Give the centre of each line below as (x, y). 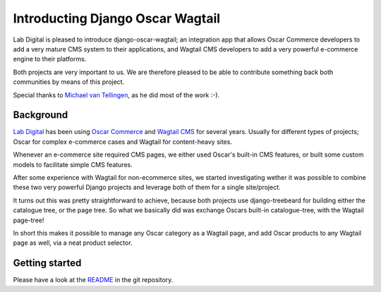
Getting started (47, 263)
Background (41, 115)
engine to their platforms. (50, 59)
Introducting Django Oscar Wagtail (117, 18)
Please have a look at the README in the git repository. (93, 280)
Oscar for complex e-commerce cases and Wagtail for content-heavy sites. (123, 142)
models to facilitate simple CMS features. (73, 164)
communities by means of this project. (69, 82)
